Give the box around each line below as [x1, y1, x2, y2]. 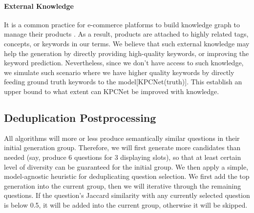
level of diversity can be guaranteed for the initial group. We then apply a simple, [4, 161, 249, 172]
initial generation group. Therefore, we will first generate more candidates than [4, 142, 241, 153]
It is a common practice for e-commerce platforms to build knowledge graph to [4, 19, 240, 29]
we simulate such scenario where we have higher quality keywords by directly [4, 67, 234, 77]
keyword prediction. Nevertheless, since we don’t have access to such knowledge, [4, 58, 244, 68]
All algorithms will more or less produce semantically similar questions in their [4, 133, 240, 143]
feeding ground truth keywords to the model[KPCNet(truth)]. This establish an [4, 77, 242, 87]
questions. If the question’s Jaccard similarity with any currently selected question [4, 190, 250, 200]
